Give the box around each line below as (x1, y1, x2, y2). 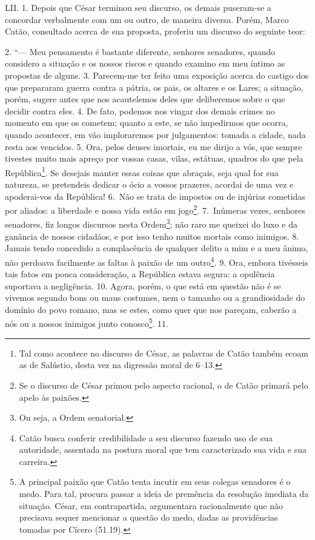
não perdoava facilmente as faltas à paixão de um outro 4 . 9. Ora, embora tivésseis (5, 254, 308, 268)
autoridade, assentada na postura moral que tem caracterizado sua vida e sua (19, 443, 307, 456)
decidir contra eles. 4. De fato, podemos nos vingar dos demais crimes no (5, 104, 275, 117)
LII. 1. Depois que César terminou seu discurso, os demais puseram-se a (5, 1, 271, 13)
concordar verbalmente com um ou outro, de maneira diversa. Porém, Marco (5, 13, 289, 25)
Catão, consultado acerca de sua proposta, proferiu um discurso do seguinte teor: (5, 25, 305, 38)
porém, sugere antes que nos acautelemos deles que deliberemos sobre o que (5, 93, 285, 105)
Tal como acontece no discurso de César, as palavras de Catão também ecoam (19, 346, 308, 359)
